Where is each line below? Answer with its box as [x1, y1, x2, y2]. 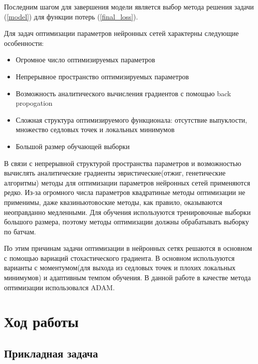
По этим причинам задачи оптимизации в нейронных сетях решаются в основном [4, 243, 252, 253]
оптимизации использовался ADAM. [4, 282, 115, 292]
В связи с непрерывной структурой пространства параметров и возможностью [4, 158, 242, 168]
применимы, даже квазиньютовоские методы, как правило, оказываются [4, 196, 223, 207]
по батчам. [4, 226, 36, 236]
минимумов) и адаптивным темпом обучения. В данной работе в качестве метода [4, 272, 251, 283]
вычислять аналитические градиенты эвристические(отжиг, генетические [4, 168, 226, 178]
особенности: [4, 37, 44, 48]
